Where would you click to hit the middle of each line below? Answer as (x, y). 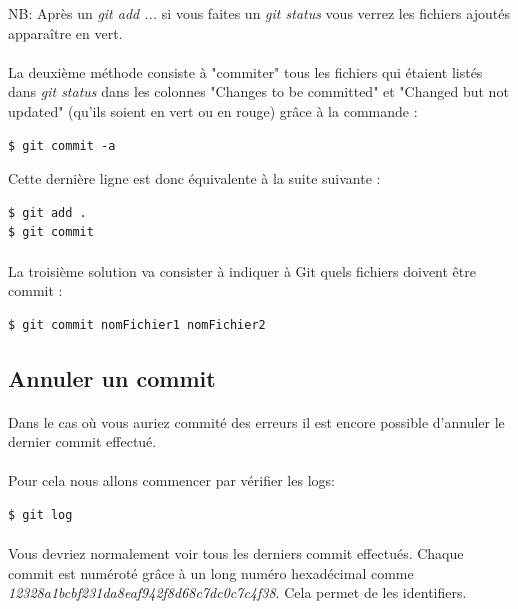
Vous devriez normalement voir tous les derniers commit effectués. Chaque (236, 553)
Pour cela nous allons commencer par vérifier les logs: (171, 480)
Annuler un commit (112, 377)
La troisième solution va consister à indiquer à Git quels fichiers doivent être (242, 270)
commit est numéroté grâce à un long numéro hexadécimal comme (211, 572)
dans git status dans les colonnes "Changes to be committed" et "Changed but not (258, 91)
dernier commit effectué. (82, 441)
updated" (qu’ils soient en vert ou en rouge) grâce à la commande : (213, 110)
